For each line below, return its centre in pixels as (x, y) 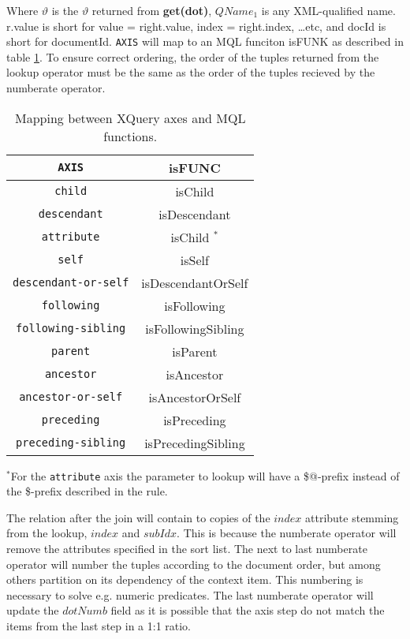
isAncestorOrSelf (195, 397)
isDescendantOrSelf (195, 282)
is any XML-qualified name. (328, 10)
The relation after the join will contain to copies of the (138, 517)
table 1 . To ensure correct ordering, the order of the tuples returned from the (193, 56)
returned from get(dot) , (152, 10)
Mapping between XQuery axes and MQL (130, 118)
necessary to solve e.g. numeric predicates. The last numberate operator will (190, 594)
